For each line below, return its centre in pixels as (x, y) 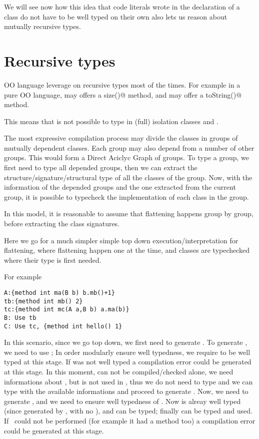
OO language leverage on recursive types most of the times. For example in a (122, 84)
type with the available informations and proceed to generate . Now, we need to (126, 391)
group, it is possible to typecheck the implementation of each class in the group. (126, 196)
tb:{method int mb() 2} (43, 301)
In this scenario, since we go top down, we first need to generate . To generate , (126, 342)
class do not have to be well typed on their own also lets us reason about (116, 16)
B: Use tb (20, 318)
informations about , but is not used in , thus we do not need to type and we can (128, 381)
